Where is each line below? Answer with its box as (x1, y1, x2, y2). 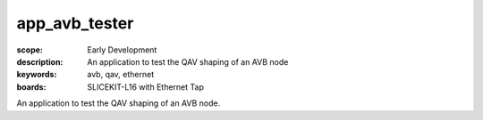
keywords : (16, 69, 57, 80)
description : (16, 56, 64, 67)
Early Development (87, 44, 157, 55)
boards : (16, 81, 47, 92)
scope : (16, 44, 44, 55)
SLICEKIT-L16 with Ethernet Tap (87, 81, 205, 92)
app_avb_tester (16, 13, 134, 33)
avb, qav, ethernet (87, 69, 155, 80)
